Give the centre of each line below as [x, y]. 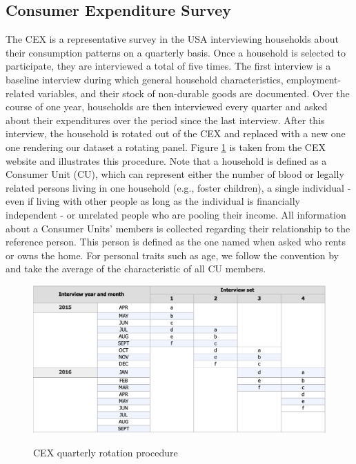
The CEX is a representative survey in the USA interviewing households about [172, 39]
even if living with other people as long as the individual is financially [153, 201]
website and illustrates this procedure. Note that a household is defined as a [166, 160]
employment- [314, 79]
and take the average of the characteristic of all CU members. [136, 269]
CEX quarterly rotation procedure [106, 452]
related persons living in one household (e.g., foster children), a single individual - [178, 187]
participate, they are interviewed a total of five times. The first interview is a [168, 66]
